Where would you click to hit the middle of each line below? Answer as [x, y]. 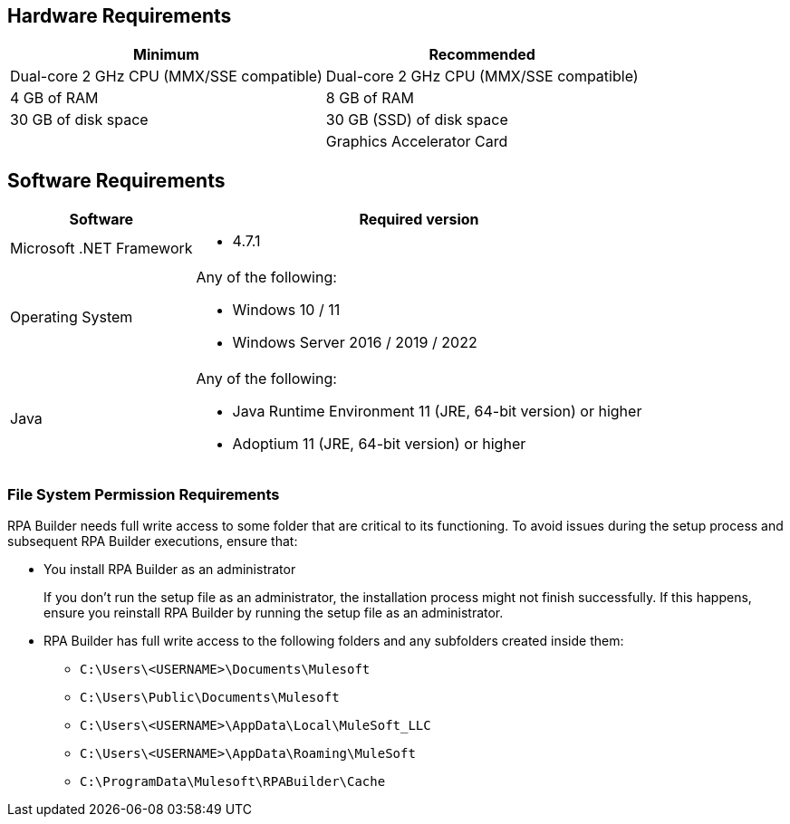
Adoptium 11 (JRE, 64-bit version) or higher [379, 444]
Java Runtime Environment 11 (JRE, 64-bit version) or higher [437, 412]
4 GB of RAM [54, 98]
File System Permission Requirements [144, 494]
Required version [419, 220]
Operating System [72, 317]
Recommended [482, 55]
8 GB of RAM [370, 98]
